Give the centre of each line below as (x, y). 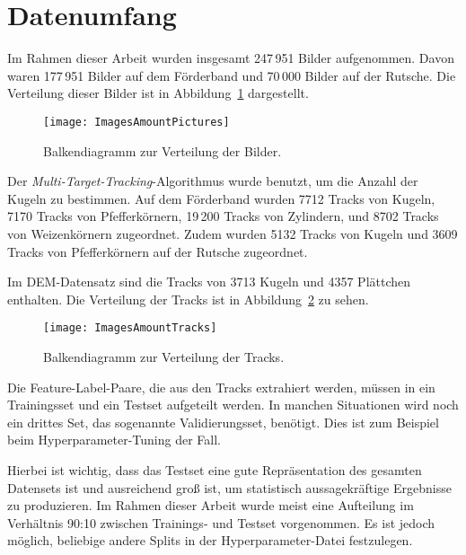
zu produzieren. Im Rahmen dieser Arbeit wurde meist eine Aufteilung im (211, 505)
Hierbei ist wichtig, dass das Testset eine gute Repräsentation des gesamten (215, 469)
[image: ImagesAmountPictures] (136, 122)
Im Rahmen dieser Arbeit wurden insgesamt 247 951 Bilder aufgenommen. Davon (231, 58)
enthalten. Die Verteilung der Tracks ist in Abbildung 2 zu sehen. (188, 299)
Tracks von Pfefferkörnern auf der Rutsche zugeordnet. (158, 251)
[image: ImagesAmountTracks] (130, 328)
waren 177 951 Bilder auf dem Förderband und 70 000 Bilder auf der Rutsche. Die (232, 75)
